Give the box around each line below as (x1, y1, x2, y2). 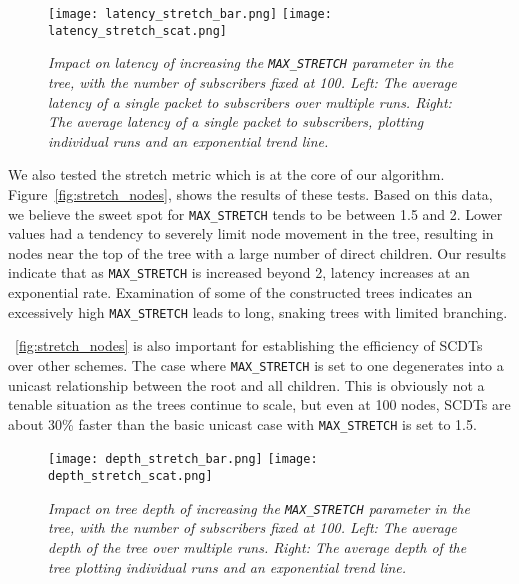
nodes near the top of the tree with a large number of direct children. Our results (8, 242, 506, 263)
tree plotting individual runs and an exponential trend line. (48, 556, 407, 577)
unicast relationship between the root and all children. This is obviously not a (8, 374, 485, 395)
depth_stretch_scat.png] (48, 469, 213, 484)
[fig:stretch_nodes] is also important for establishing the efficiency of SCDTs (15, 335, 483, 356)
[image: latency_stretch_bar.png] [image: (48, 7, 332, 21)
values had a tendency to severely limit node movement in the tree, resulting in (8, 223, 494, 244)
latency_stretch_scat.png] (48, 23, 227, 38)
